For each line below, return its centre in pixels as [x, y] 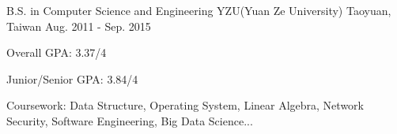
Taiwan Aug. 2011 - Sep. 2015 [79, 26]
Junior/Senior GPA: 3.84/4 [72, 78]
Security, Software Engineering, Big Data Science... [130, 120]
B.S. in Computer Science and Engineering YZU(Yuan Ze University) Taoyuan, [199, 10]
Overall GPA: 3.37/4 [57, 52]
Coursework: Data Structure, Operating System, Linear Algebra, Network [185, 105]
